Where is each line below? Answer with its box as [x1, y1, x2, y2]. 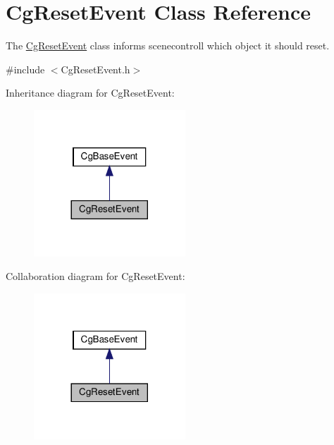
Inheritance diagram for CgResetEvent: [6, 85, 175, 100]
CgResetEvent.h [61, 61, 130, 76]
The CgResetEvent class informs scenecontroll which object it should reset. [6, 38, 330, 53]
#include [6, 61, 45, 76]
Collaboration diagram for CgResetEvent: [6, 269, 185, 284]
